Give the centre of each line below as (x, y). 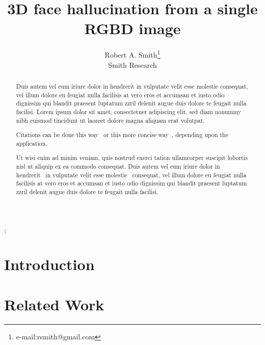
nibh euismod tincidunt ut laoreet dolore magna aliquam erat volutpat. (110, 120)
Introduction (49, 264)
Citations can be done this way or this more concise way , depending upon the (122, 135)
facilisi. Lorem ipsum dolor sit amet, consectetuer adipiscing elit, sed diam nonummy (129, 111)
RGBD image (132, 28)
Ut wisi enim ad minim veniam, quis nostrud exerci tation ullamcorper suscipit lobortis (132, 158)
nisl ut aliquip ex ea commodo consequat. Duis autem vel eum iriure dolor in (118, 166)
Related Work (54, 304)
